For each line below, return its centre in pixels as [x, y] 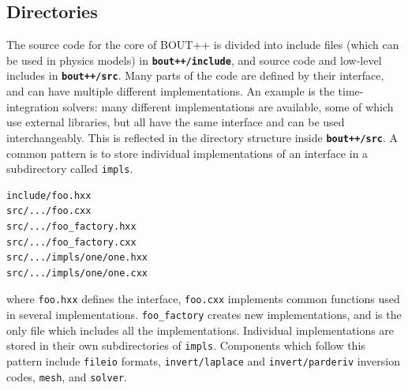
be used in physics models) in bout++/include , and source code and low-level [194, 60]
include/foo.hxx [49, 195]
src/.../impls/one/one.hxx [77, 258]
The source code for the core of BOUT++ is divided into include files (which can [203, 45]
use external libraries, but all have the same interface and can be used [176, 122]
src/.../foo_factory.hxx [71, 226]
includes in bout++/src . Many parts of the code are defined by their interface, [195, 75]
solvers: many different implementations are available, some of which [228, 106]
